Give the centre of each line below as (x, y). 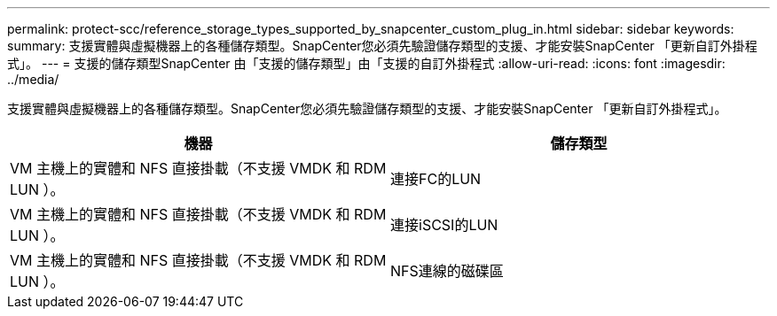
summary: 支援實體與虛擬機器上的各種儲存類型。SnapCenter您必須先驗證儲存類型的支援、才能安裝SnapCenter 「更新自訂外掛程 (382, 46)
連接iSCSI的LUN (444, 225)
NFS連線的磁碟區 (447, 271)
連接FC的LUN (436, 179)
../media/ (33, 79)
